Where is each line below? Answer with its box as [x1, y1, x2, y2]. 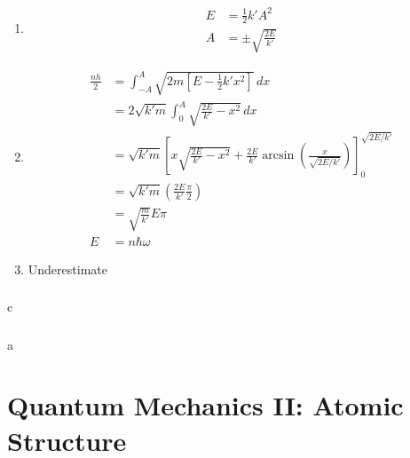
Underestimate [28, 259, 107, 278]
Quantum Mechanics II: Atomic [7, 387, 404, 423]
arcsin [262, 149, 295, 162]
